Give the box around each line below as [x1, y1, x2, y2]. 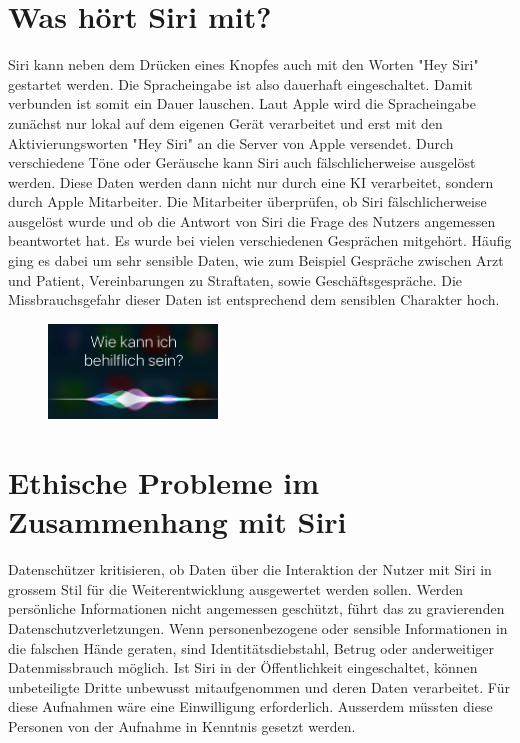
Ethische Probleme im [8, 462, 320, 503]
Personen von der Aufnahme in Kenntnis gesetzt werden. [8, 715, 356, 736]
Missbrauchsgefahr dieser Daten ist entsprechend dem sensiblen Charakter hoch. [8, 289, 500, 310]
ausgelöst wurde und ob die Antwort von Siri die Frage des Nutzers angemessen [8, 210, 496, 231]
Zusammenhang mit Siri [8, 501, 347, 542]
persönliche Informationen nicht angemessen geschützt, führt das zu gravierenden [8, 598, 505, 619]
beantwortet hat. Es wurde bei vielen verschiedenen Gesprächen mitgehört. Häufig [8, 230, 512, 251]
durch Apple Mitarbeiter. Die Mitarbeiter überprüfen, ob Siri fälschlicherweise [8, 191, 487, 212]
